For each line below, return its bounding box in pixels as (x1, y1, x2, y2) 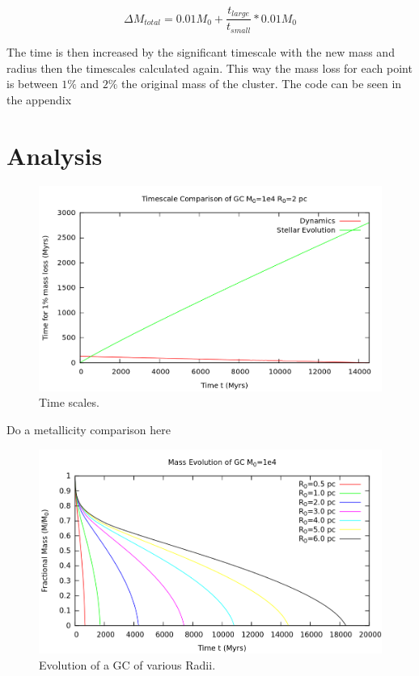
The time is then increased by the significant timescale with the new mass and (6, 43, 395, 60)
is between (6, 75, 58, 92)
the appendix (6, 91, 72, 108)
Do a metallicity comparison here (6, 420, 171, 437)
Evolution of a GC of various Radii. (39, 656, 216, 673)
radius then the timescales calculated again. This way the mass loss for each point (6, 59, 413, 76)
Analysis (6, 138, 103, 171)
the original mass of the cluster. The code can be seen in (121, 75, 402, 92)
